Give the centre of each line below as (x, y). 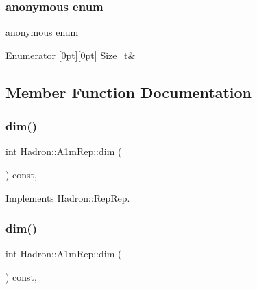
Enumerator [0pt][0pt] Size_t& (71, 55)
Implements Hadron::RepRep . (68, 197)
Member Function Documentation (129, 92)
